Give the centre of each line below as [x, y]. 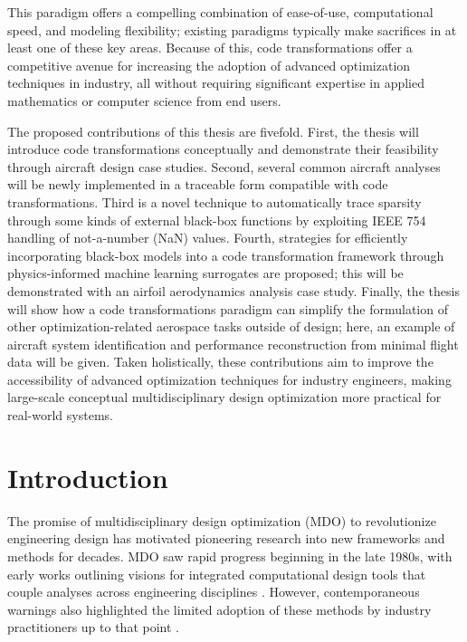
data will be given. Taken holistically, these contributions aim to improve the [220, 362]
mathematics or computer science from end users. [144, 100]
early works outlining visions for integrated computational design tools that [217, 574]
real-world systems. [60, 415]
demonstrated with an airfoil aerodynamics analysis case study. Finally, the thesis [233, 290]
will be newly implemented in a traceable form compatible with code [198, 184]
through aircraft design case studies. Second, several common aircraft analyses [224, 166]
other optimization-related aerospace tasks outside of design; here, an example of [231, 326]
